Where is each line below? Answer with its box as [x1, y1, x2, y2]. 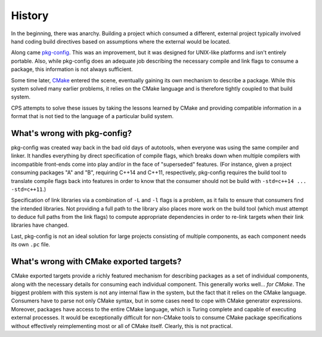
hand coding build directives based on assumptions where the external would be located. [11, 38, 231, 45]
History [11, 9, 49, 22]
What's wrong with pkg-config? [11, 128, 132, 138]
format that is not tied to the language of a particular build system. [11, 113, 174, 120]
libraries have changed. [11, 221, 69, 229]
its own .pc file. [11, 241, 51, 248]
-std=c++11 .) [11, 185, 47, 193]
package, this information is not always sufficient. [11, 66, 134, 73]
